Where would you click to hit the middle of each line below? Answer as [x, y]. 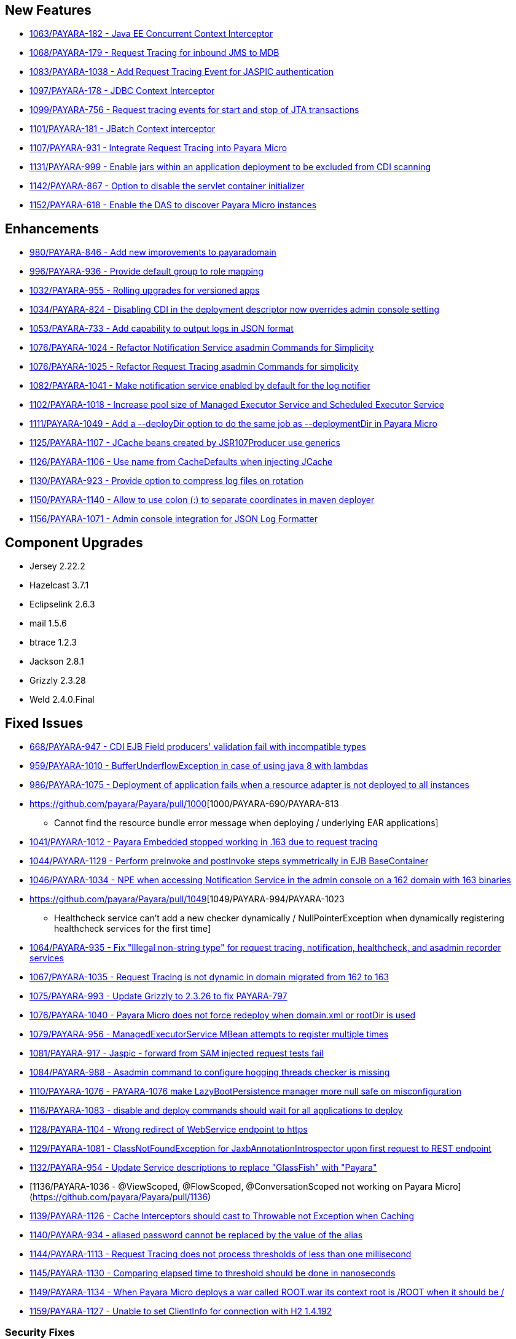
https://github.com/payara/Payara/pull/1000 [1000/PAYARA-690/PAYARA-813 [184, 803]
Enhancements [52, 228]
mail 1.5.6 [48, 623]
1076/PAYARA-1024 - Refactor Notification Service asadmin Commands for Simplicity [202, 348]
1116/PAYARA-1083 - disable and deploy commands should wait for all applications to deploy [216, 1110]
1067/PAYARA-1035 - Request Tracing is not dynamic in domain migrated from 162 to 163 [209, 977]
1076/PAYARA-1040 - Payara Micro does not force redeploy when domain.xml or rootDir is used [223, 1015]
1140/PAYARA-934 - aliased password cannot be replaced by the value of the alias [196, 1235]
